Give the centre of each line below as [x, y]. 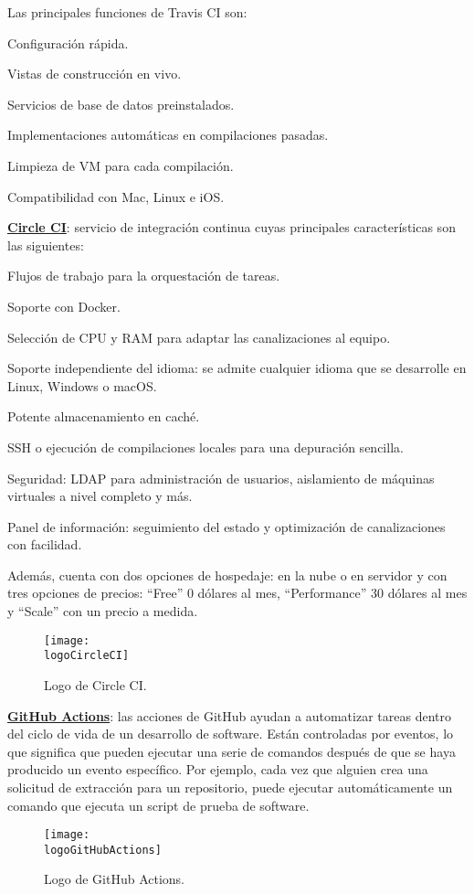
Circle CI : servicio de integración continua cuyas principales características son [232, 227]
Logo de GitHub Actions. [114, 879]
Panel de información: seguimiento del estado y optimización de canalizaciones [226, 526]
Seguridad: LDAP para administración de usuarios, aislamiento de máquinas [221, 478]
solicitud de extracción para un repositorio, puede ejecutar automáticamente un [230, 787]
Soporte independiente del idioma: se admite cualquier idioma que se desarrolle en [237, 368]
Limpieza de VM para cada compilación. [121, 165]
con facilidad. [45, 544]
